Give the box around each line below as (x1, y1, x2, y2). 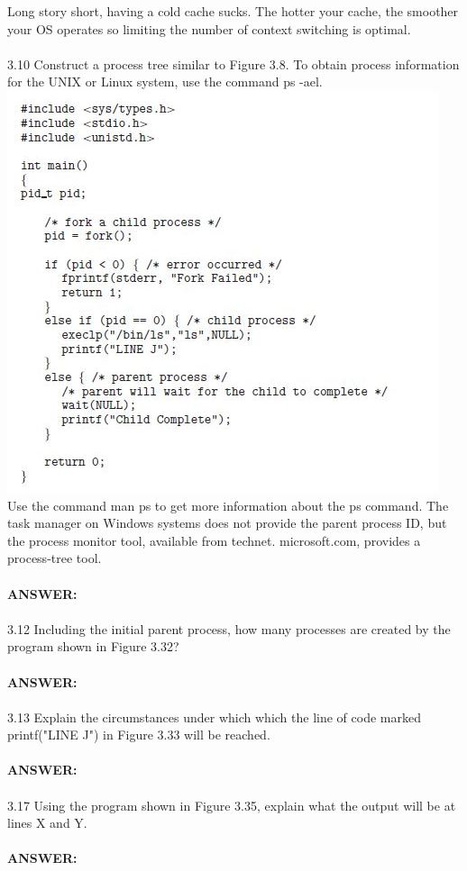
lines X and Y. (7, 813, 87, 832)
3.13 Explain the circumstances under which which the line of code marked (7, 707, 421, 726)
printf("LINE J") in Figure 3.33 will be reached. (7, 725, 270, 744)
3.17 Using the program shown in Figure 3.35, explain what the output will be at (7, 795, 456, 814)
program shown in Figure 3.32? (7, 637, 179, 656)
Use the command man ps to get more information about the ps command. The (7, 495, 449, 514)
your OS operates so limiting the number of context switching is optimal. (7, 19, 411, 38)
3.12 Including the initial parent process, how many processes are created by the (7, 619, 451, 638)
